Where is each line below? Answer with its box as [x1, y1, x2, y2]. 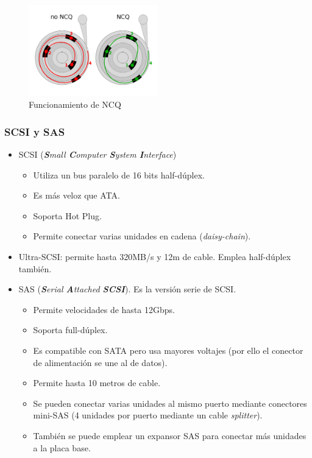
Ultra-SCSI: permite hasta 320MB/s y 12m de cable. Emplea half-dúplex [18, 250, 291, 263]
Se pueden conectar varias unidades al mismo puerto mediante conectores [33, 396, 307, 409]
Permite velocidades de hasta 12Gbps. [33, 303, 175, 315]
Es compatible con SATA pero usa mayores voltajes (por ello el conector [33, 344, 303, 357]
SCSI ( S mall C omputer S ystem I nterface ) [18, 148, 177, 161]
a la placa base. [33, 441, 91, 454]
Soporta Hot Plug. [33, 209, 102, 222]
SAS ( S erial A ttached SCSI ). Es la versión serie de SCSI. [18, 283, 236, 295]
